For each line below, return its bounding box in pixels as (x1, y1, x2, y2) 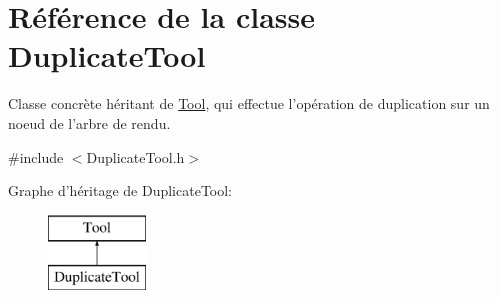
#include (8, 146, 64, 167)
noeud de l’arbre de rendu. (8, 112, 171, 133)
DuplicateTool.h (86, 146, 185, 167)
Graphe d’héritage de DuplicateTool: (8, 180, 233, 201)
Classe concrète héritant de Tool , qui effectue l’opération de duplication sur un (8, 93, 490, 114)
